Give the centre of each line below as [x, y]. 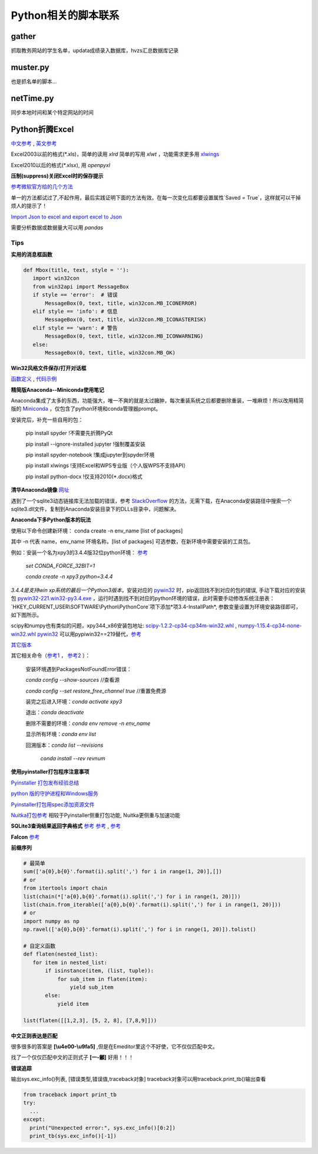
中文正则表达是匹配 [34, 1035]
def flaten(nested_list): [61, 954]
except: [34, 1119]
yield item [73, 1004]
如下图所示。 [26, 614]
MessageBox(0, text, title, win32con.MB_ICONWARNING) [124, 336]
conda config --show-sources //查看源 [73, 680]
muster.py [30, 67]
